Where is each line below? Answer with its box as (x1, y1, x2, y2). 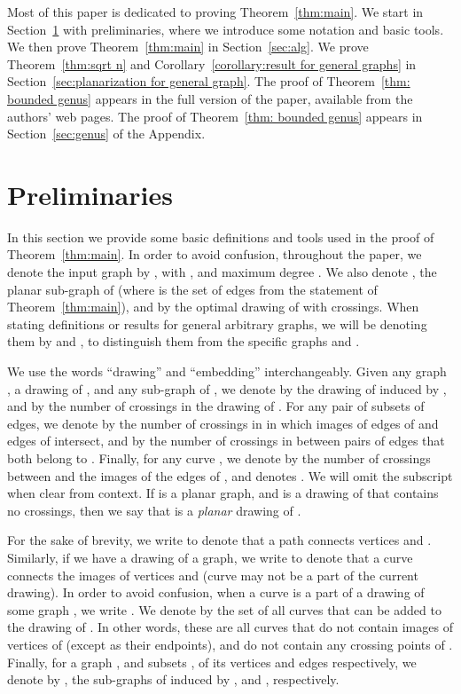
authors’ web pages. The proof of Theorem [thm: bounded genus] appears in (7, 106, 423, 125)
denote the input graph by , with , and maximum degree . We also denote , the (7, 263, 437, 281)
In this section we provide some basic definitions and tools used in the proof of (7, 227, 434, 246)
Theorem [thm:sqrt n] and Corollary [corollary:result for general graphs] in (7, 54, 417, 73)
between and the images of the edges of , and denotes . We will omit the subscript (7, 466, 453, 485)
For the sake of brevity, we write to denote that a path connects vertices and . (7, 531, 432, 549)
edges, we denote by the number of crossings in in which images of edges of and (7, 414, 439, 432)
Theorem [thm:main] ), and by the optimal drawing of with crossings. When (7, 297, 419, 316)
